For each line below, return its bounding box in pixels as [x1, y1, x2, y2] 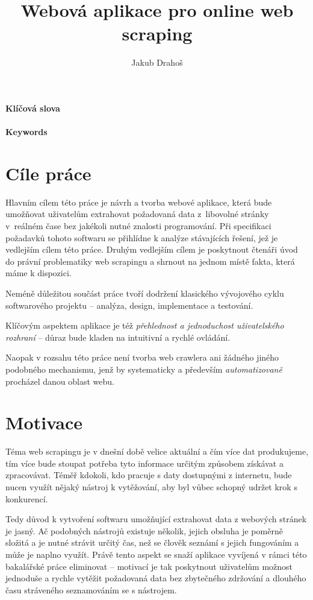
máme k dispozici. [5, 267, 72, 279]
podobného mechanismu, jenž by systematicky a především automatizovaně [5, 362, 282, 375]
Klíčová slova [5, 101, 60, 114]
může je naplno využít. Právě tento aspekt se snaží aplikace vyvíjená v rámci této [5, 548, 307, 560]
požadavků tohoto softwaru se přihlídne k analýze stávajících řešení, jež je [5, 231, 278, 244]
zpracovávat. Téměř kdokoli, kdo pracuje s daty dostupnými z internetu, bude [5, 469, 292, 481]
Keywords [5, 125, 48, 138]
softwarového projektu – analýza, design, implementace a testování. [5, 298, 253, 311]
